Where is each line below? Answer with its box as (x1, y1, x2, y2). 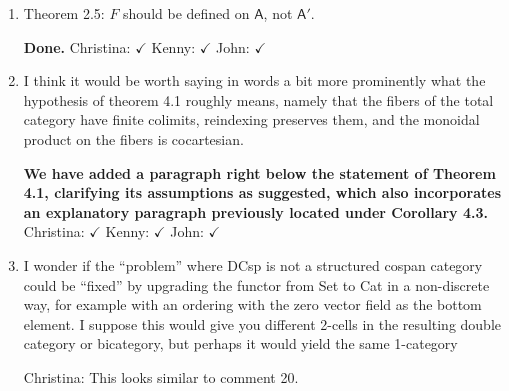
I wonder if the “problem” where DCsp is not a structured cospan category (23, 254, 483, 275)
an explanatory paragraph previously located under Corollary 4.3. (23, 201, 488, 222)
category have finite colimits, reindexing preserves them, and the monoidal (23, 109, 480, 130)
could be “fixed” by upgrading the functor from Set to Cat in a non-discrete (23, 274, 490, 295)
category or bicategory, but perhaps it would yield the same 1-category (23, 333, 458, 354)
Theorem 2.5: (23, 3, 105, 23)
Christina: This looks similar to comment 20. (23, 366, 299, 387)
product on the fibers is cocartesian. (23, 128, 244, 149)
